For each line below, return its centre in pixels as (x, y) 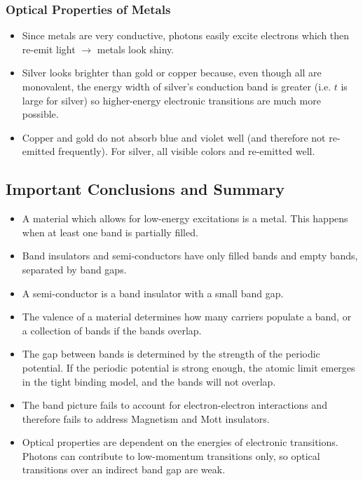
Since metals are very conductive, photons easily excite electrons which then (186, 35)
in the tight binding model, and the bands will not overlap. (149, 381)
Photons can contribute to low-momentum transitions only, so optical (171, 455)
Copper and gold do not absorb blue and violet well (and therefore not (174, 137)
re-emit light (49, 49)
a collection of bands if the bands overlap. (112, 330)
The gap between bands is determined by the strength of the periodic (171, 354)
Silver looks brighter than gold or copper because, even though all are (172, 73)
